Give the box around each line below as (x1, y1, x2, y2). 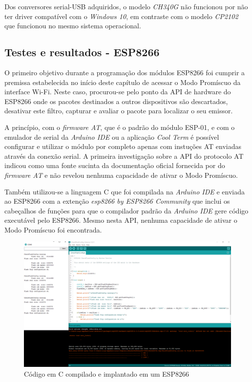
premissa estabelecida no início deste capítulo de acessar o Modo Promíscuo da (4, 77, 241, 87)
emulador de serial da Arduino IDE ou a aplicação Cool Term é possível (4, 131, 219, 142)
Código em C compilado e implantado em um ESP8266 (24, 368, 189, 379)
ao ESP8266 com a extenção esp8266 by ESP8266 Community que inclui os (4, 196, 230, 206)
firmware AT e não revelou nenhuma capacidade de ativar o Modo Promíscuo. (4, 170, 238, 180)
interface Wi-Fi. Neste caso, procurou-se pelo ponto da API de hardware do (4, 86, 231, 97)
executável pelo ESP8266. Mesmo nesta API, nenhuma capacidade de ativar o (4, 215, 237, 225)
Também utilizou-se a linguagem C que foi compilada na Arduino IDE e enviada (4, 186, 245, 196)
